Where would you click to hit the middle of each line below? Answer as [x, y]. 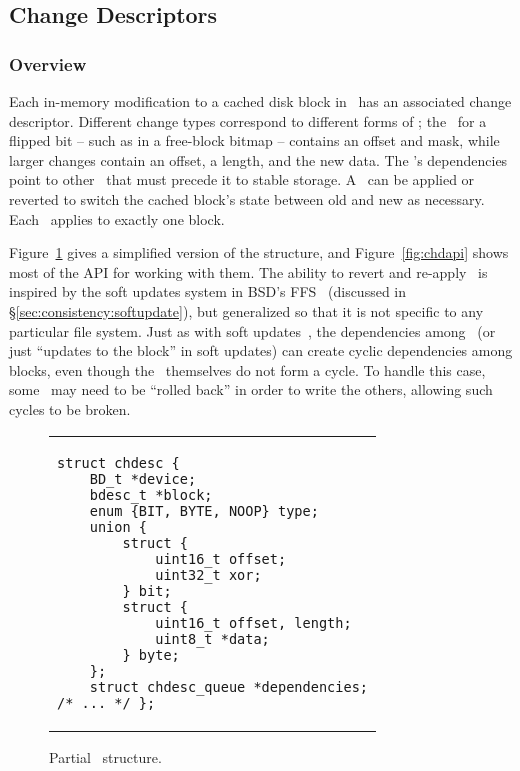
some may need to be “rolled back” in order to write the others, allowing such [251, 389]
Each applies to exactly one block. [117, 218]
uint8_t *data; [212, 638]
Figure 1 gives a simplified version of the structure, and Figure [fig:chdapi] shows [259, 252]
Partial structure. [105, 756]
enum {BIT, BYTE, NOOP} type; [204, 510]
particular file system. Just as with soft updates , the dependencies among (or [252, 330]
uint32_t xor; [208, 574]
